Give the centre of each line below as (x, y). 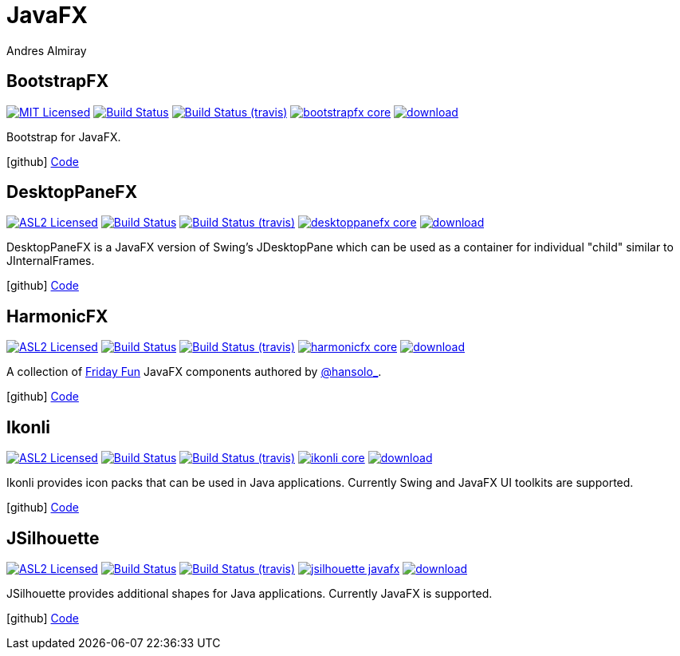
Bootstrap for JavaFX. (64, 136)
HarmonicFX (57, 316)
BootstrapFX (58, 81)
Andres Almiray (47, 50)
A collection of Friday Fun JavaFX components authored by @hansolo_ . (194, 372)
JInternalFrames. (51, 261)
